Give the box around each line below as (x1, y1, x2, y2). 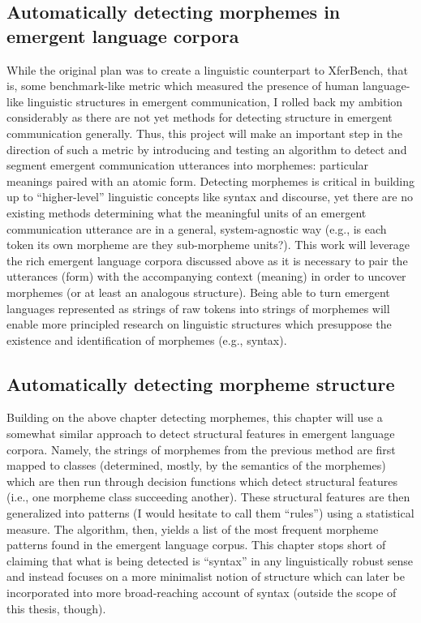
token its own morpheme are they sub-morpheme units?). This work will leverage (6, 236, 410, 253)
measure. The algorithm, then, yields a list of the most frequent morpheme (6, 520, 379, 537)
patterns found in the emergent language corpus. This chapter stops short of (6, 536, 386, 553)
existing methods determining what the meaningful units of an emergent (6, 204, 367, 221)
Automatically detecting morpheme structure (6, 371, 395, 396)
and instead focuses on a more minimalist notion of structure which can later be (6, 568, 405, 585)
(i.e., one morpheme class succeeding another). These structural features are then (6, 488, 410, 505)
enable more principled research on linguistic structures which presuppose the (6, 316, 392, 333)
